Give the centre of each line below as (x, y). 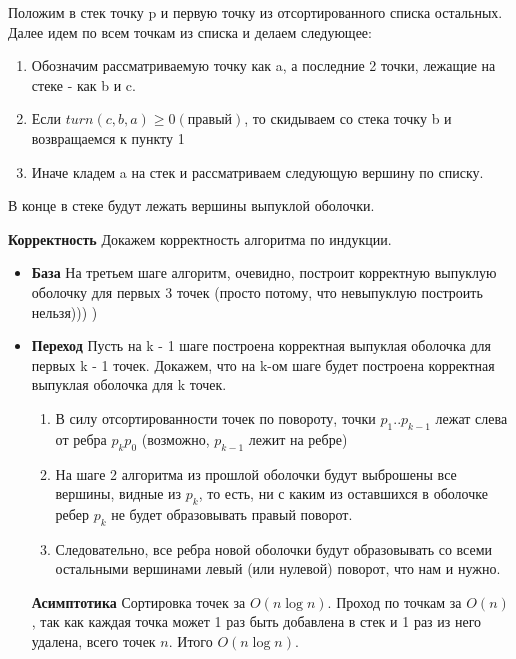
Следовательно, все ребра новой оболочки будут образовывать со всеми (274, 548)
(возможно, (175, 438)
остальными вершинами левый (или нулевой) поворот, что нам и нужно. (278, 568)
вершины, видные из (118, 493)
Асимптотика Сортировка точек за (138, 601)
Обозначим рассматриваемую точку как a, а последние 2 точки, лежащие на (263, 65)
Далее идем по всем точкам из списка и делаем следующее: (190, 31)
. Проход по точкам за (394, 601)
